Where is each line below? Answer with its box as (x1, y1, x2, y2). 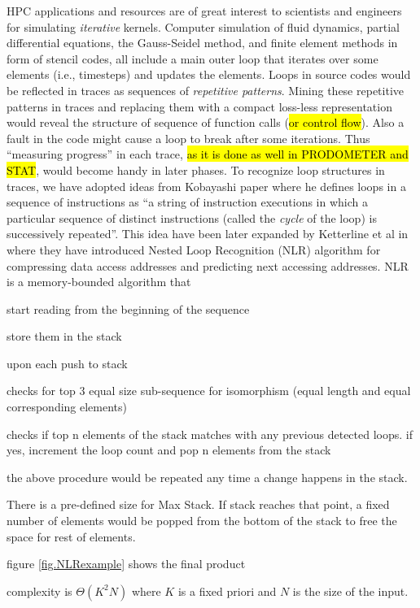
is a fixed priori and (177, 582, 277, 599)
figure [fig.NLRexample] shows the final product (7, 555, 246, 572)
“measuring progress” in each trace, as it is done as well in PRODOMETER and (7, 145, 409, 163)
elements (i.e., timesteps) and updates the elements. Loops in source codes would (7, 66, 411, 83)
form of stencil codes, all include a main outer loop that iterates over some (7, 50, 378, 67)
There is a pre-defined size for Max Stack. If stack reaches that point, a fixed (7, 496, 390, 513)
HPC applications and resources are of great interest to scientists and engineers (7, 2, 402, 19)
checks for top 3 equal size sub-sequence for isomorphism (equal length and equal (7, 382, 411, 399)
